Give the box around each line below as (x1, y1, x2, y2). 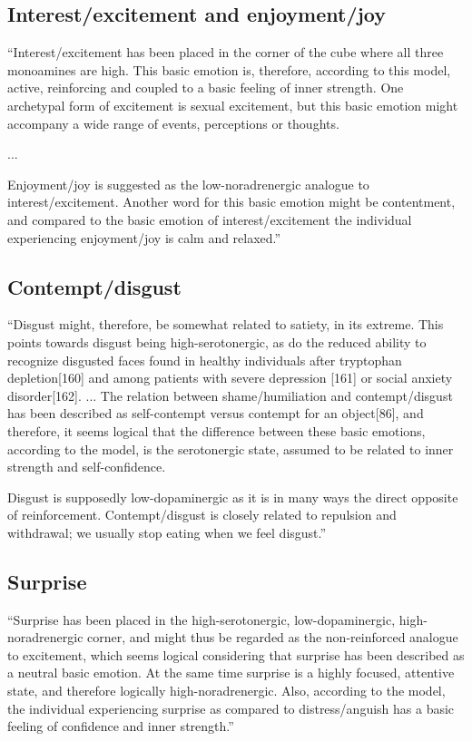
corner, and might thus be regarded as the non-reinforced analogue (87, 628, 458, 647)
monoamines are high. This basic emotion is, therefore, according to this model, (7, 60, 451, 79)
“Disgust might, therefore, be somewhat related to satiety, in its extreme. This (7, 315, 444, 334)
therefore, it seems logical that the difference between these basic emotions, (7, 421, 426, 440)
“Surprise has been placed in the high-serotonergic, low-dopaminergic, (7, 609, 396, 629)
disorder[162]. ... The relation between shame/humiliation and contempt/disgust (7, 385, 453, 405)
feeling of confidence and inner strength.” (7, 717, 234, 736)
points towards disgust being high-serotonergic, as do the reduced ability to (7, 332, 427, 351)
